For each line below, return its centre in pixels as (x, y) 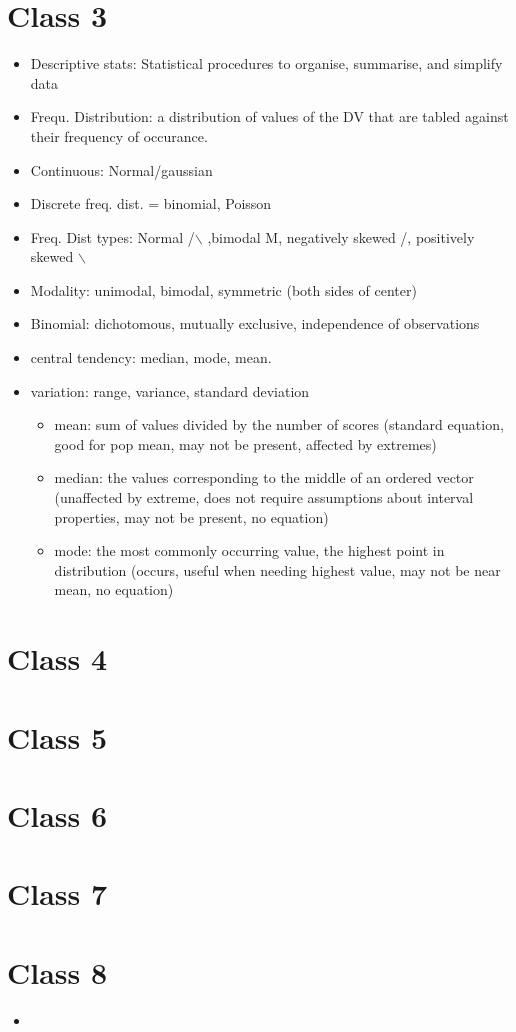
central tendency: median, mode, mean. (151, 357)
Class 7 (57, 893)
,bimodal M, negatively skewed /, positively (341, 236)
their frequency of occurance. (119, 135)
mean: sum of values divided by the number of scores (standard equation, (279, 424)
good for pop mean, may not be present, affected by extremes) (245, 443)
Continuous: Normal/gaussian (121, 169)
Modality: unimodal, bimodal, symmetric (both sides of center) (223, 289)
